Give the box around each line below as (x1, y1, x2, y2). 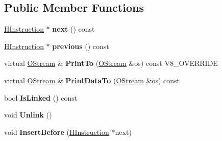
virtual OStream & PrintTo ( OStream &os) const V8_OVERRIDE (4, 58, 218, 68)
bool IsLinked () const (4, 92, 78, 103)
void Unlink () (4, 109, 52, 120)
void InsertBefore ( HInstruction (4, 126, 109, 137)
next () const (52, 24, 95, 34)
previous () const (52, 40, 109, 51)
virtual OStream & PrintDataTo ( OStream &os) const (4, 75, 180, 85)
